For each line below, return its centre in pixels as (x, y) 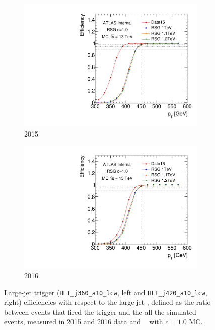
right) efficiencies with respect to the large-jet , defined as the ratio (107, 302)
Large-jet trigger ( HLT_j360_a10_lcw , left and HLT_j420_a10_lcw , (106, 292)
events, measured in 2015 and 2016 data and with (84, 322)
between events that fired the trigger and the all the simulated (100, 312)
